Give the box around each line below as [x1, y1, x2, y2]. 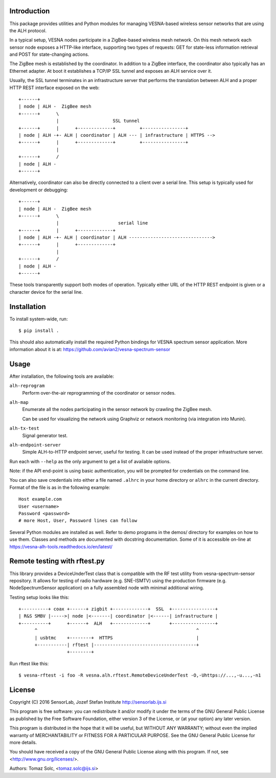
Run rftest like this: [9, 660, 49, 666]
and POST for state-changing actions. [9, 51, 89, 57]
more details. [9, 740, 37, 746]
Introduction [9, 7, 50, 15]
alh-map [9, 399, 29, 405]
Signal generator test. [22, 432, 68, 438]
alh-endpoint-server [9, 442, 61, 448]
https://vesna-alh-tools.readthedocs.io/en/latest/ [9, 543, 112, 549]
